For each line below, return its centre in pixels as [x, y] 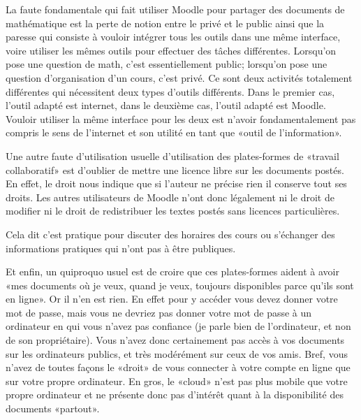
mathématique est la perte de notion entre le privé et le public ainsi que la [165, 23]
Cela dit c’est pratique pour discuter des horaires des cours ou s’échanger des [170, 234]
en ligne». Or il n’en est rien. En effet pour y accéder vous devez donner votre [172, 299]
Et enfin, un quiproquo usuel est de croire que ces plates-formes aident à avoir [172, 271]
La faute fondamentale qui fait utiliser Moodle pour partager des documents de [175, 9]
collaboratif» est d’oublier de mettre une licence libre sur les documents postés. [175, 169]
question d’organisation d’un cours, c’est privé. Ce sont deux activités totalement [179, 77]
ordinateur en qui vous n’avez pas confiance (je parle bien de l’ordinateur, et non [178, 326]
